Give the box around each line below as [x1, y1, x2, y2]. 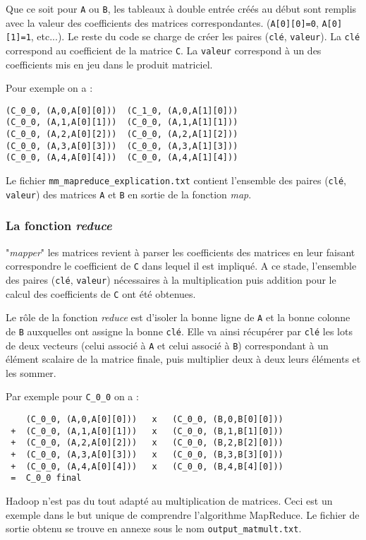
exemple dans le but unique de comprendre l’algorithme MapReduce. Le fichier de [6, 507, 360, 522]
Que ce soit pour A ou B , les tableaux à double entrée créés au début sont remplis [6, 1, 357, 16]
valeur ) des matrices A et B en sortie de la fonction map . [6, 186, 252, 201]
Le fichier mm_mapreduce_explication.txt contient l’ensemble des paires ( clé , [6, 173, 346, 188]
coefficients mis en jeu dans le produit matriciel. [6, 56, 213, 71]
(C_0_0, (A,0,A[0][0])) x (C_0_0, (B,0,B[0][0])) [25, 414, 283, 424]
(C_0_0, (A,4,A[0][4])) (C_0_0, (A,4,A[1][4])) [6, 152, 238, 163]
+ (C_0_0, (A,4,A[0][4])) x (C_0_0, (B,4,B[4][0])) [11, 461, 283, 472]
